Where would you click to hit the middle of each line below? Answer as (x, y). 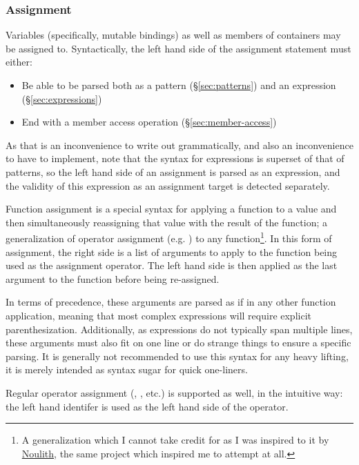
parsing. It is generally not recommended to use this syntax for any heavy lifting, (177, 356)
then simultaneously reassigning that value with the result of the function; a (166, 222)
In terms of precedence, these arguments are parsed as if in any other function (171, 302)
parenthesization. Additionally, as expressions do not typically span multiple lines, (179, 329)
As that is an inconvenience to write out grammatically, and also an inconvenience (179, 145)
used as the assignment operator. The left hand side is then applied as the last (172, 265)
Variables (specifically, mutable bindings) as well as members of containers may (173, 35)
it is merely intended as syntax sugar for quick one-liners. (127, 369)
